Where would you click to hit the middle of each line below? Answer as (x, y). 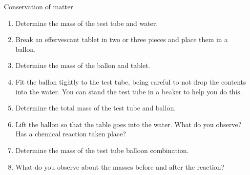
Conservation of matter (39, 6)
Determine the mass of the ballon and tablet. (83, 65)
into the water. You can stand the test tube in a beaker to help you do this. (129, 91)
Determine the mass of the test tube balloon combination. (102, 150)
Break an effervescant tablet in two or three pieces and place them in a (122, 39)
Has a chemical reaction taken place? (71, 134)
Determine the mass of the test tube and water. (87, 23)
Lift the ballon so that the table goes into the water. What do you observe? (128, 124)
